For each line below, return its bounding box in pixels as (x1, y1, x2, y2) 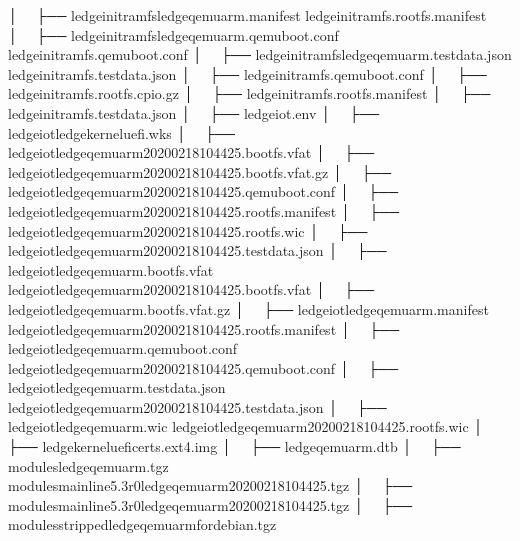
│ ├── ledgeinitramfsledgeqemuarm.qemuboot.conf (8, 24, 339, 45)
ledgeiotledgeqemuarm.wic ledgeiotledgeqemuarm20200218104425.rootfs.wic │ (8, 416, 484, 437)
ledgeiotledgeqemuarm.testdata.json (8, 377, 226, 398)
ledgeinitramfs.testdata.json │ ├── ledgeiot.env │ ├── (8, 102, 380, 123)
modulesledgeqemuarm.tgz (8, 455, 169, 476)
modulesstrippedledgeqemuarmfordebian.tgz (8, 514, 277, 535)
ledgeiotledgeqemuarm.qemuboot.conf (8, 338, 238, 359)
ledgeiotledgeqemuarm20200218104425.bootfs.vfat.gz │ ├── (8, 161, 392, 182)
